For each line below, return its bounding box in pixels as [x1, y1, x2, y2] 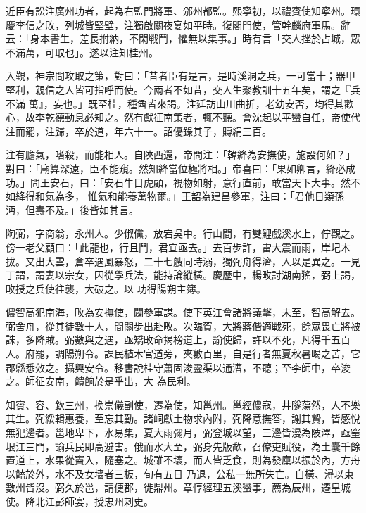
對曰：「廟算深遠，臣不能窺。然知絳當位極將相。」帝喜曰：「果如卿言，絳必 [6, 160, 346, 175]
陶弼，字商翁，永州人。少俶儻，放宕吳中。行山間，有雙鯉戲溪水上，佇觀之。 [6, 226, 360, 241]
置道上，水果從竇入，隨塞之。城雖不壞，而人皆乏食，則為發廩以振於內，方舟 [6, 452, 360, 467]
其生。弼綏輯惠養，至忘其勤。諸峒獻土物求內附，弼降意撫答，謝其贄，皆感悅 [6, 411, 360, 426]
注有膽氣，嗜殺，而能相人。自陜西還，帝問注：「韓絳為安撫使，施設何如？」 [6, 147, 355, 162]
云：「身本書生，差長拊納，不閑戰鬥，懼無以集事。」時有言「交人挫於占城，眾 [6, 31, 360, 46]
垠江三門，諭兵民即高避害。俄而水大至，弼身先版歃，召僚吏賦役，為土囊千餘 [6, 438, 360, 453]
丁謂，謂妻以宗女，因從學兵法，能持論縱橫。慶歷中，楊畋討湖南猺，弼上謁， [6, 267, 360, 282]
